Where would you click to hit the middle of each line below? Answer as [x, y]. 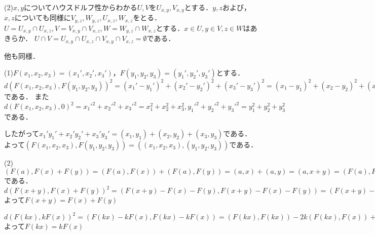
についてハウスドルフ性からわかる [81, 7]
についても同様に [43, 17]
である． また [27, 96]
